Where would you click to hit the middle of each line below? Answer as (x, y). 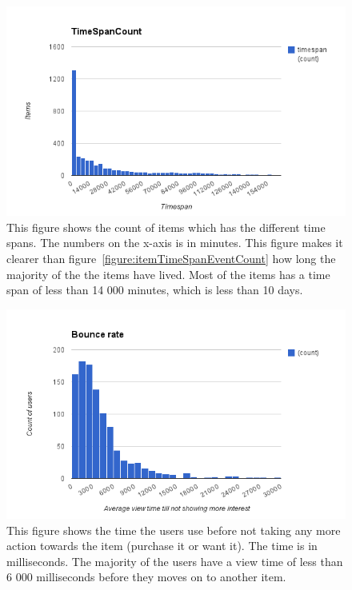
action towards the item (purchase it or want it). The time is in (162, 546)
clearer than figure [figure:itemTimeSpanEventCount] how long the (171, 258)
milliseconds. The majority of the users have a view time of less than (175, 561)
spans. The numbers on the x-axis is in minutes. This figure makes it (175, 243)
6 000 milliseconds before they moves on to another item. (146, 577)
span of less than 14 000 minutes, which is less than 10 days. (155, 290)
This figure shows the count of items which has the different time (166, 227)
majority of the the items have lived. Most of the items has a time (168, 274)
